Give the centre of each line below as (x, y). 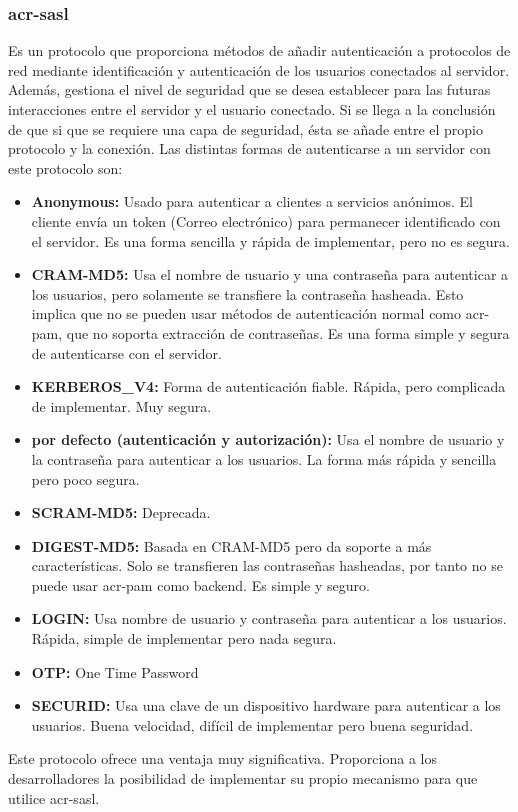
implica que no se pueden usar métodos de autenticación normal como (246, 313)
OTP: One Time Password (115, 671)
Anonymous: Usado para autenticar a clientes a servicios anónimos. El (252, 201)
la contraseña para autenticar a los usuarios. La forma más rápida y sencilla (264, 458)
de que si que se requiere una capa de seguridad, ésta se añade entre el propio (245, 128)
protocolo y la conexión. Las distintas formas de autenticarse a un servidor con (249, 148)
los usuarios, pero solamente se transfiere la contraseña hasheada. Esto (247, 293)
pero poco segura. (85, 478)
